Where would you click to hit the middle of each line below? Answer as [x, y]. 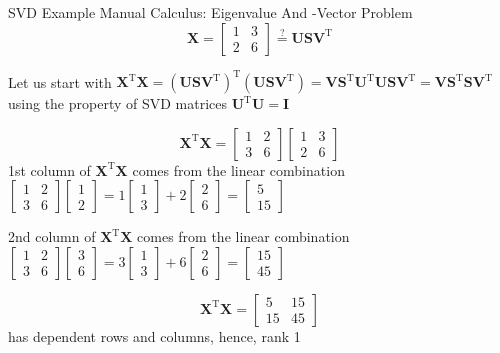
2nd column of [52, 236]
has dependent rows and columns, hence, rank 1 [154, 335]
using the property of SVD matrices [118, 103]
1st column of [49, 169]
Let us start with [60, 81]
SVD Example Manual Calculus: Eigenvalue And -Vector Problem [210, 12]
